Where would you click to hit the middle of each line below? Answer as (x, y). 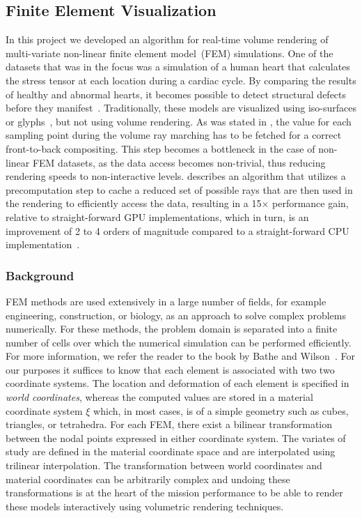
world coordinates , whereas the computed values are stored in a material (159, 397)
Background (40, 275)
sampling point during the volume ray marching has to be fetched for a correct (174, 135)
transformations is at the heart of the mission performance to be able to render (174, 493)
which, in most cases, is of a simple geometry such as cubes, (221, 410)
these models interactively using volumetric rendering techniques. (145, 506)
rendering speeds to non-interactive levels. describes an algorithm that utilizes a (176, 176)
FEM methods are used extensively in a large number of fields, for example (166, 301)
